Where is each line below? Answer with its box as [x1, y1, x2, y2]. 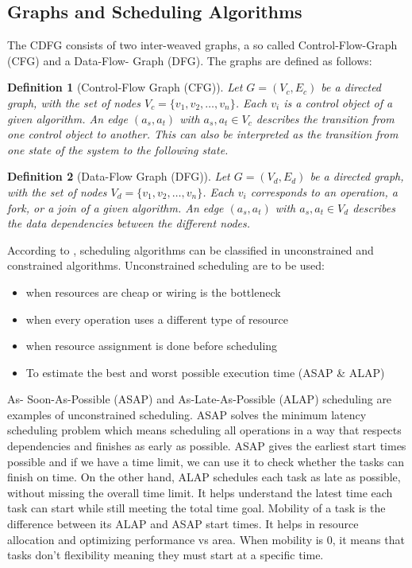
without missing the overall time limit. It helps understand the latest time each [7, 484, 393, 500]
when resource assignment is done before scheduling [25, 337, 278, 354]
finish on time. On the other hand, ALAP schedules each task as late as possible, [7, 469, 401, 485]
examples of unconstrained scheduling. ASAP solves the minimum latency [7, 406, 367, 422]
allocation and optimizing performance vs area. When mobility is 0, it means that [7, 531, 405, 547]
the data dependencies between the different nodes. [7, 215, 251, 231]
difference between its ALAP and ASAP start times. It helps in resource [7, 515, 359, 532]
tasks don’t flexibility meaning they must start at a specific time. [7, 547, 324, 563]
